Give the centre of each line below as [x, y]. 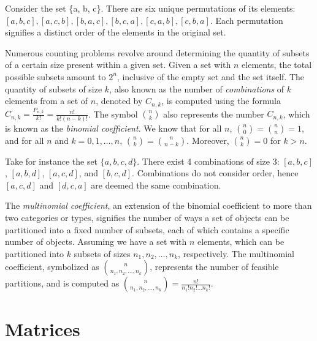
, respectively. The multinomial [236, 253]
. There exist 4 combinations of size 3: [208, 161]
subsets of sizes [102, 253]
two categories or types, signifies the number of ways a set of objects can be [147, 218]
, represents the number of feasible [214, 267]
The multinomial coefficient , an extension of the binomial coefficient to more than [158, 205]
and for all [25, 140]
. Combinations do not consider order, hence [215, 173]
